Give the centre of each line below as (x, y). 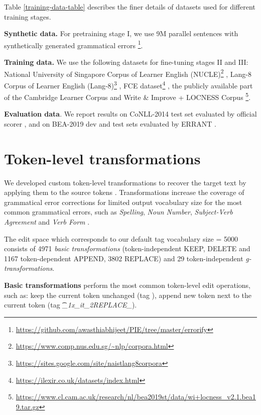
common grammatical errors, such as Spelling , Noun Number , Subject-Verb (118, 212)
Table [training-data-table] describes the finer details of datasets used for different (130, 7)
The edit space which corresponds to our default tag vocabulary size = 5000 (121, 238)
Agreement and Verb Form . (47, 222)
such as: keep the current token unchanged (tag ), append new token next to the (128, 295)
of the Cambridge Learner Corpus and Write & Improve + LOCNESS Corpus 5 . (127, 96)
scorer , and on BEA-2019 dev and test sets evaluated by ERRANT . (110, 123)
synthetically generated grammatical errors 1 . (74, 44)
